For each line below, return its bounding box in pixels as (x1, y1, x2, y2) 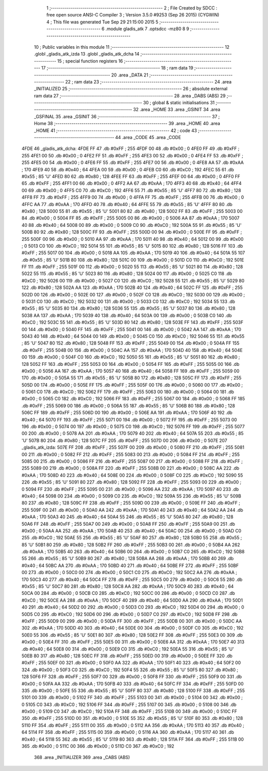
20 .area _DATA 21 (111, 72, 148, 78)
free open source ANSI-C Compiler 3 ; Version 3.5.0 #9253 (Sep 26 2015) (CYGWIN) (46, 12, 219, 18)
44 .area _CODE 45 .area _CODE (115, 135, 181, 140)
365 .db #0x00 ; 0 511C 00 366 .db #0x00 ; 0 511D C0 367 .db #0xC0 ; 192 (21, 743, 175, 749)
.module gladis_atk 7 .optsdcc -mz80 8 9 (105, 26, 190, 32)
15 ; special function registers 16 (57, 58, 124, 64)
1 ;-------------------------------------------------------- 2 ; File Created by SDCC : (46, 5, 218, 11)
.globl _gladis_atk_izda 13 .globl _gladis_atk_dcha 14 (34, 51, 139, 57)
